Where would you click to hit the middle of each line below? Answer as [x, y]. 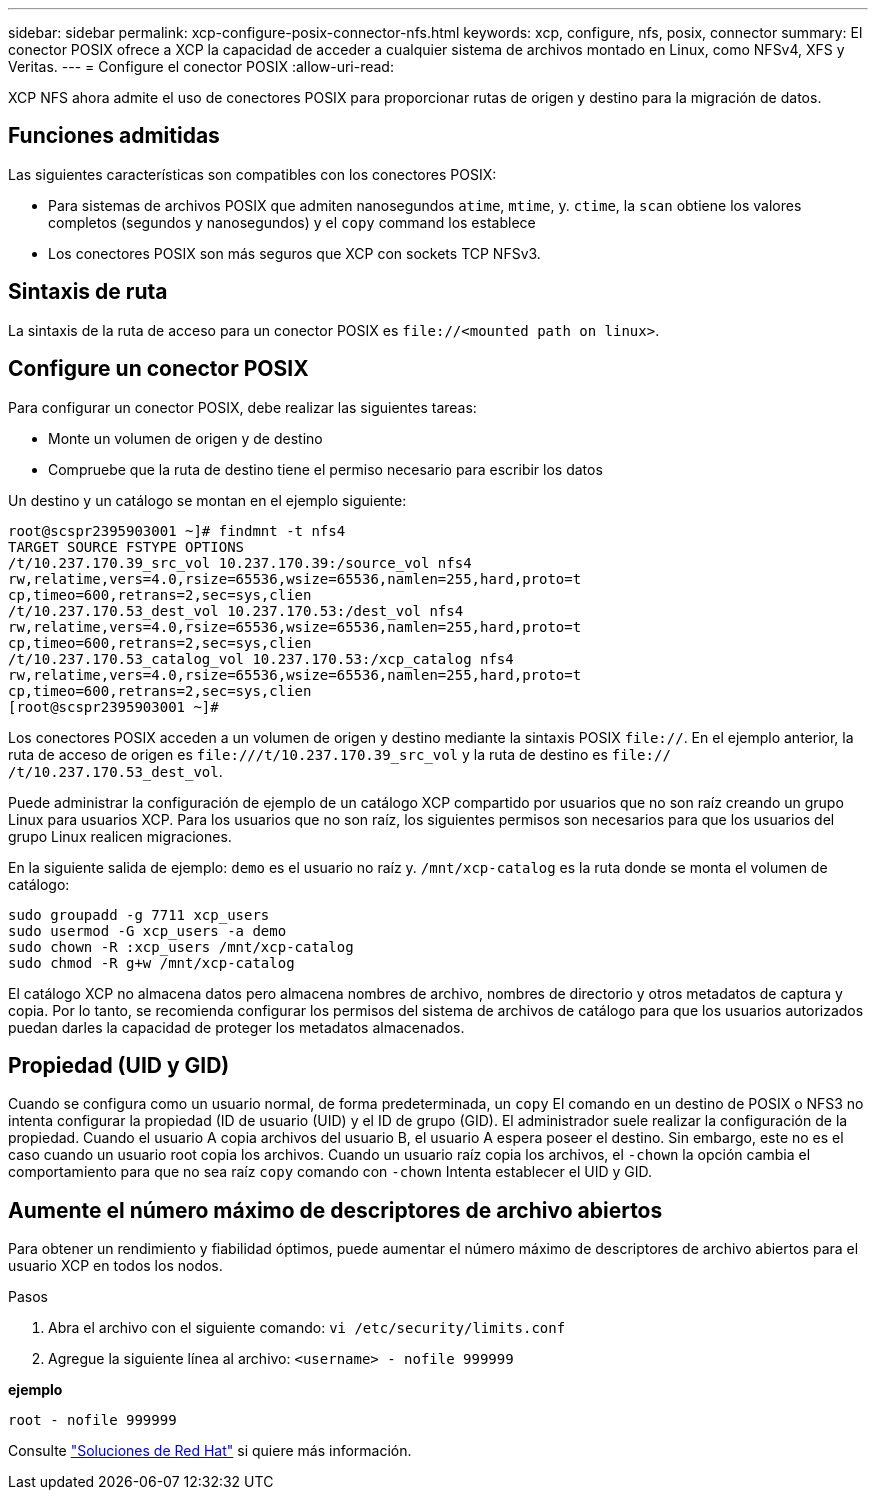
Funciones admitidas [114, 136]
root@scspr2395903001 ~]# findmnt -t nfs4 [177, 530]
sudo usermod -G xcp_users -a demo [147, 930]
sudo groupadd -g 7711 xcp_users [139, 914]
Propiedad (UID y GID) [119, 1065]
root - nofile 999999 [92, 1420]
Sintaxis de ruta [88, 292]
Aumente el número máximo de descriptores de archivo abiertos [335, 1210]
